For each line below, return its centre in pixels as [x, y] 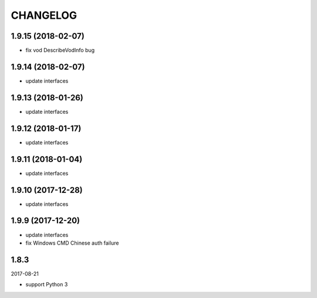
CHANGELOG [44, 15]
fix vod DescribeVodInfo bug [60, 50]
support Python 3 [47, 285]
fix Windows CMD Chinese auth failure [72, 243]
